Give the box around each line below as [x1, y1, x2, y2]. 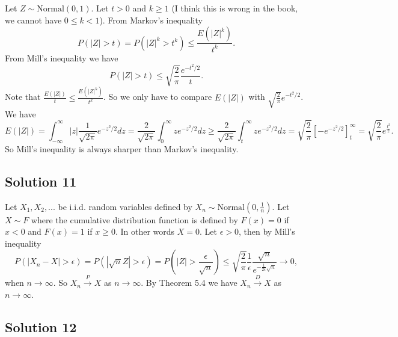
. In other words [115, 225, 175, 238]
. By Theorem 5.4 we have [141, 276, 237, 289]
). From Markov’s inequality [99, 13, 203, 26]
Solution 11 [5, 172, 77, 190]
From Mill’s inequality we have [5, 51, 118, 64]
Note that [5, 90, 41, 103]
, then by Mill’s [238, 225, 295, 238]
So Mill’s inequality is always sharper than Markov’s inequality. [5, 142, 239, 155]
